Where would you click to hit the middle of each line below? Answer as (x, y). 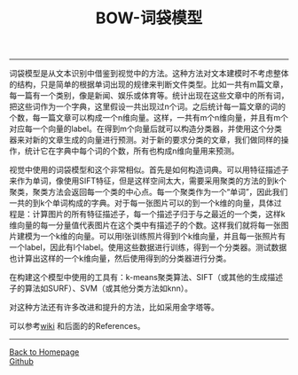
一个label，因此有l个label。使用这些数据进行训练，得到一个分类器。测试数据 (148, 247)
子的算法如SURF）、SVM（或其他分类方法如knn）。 (101, 288)
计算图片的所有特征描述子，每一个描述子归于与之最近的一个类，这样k (159, 215)
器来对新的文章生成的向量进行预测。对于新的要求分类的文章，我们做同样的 (145, 140)
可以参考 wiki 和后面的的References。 (77, 326)
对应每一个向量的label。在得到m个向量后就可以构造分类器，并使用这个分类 (145, 129)
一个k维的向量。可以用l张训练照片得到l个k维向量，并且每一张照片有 (163, 237)
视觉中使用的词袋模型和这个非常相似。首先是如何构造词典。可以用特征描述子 (149, 170)
